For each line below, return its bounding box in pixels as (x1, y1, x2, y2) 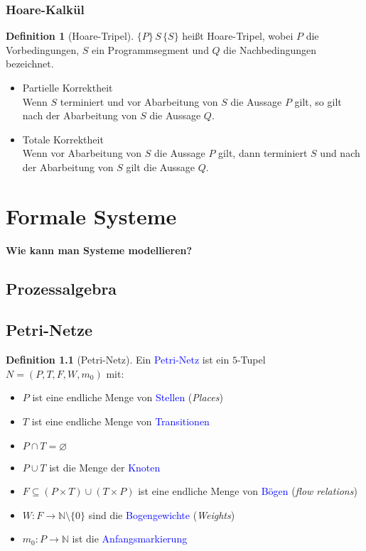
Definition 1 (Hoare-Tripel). (6, 28, 134, 43)
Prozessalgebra (6, 277, 117, 299)
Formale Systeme (6, 201, 177, 230)
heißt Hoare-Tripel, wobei (182, 28, 294, 43)
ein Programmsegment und (92, 42, 209, 57)
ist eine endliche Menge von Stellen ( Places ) (32, 390, 223, 405)
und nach (320, 146, 360, 160)
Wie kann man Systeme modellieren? (6, 242, 193, 257)
